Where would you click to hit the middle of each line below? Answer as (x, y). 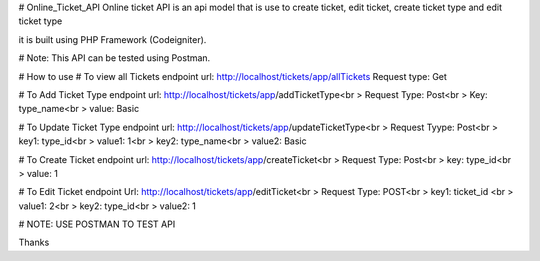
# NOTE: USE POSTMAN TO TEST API (97, 224)
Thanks (34, 242)
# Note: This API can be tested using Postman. (114, 58)
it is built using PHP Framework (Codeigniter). (112, 39)
